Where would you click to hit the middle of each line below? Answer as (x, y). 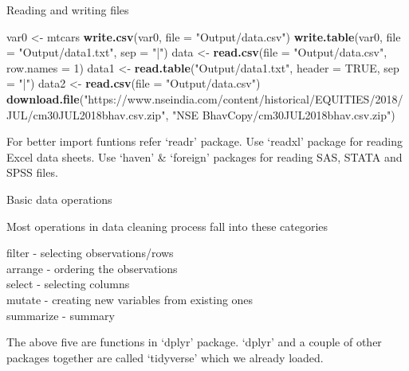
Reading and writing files (68, 10)
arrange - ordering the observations (92, 268)
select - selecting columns (68, 284)
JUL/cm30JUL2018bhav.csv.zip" (86, 114)
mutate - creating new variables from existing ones (130, 299)
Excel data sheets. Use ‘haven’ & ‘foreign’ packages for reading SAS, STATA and (204, 156)
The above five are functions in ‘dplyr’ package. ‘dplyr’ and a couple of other (194, 342)
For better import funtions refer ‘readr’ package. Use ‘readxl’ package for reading (204, 141)
